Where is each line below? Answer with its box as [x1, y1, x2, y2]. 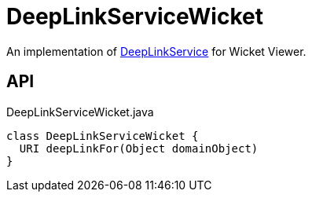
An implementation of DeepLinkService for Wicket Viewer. [6, 44, 306, 58]
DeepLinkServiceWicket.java [6, 104, 154, 119]
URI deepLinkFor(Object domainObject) [19, 141, 259, 155]
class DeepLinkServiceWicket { [6, 129, 199, 142]
